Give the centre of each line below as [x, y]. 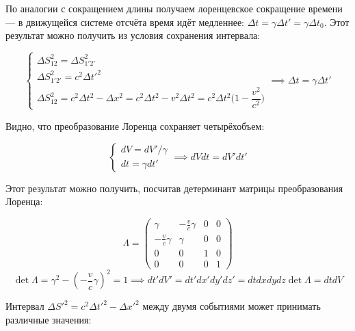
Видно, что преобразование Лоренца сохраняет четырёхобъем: [135, 125]
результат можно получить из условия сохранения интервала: [133, 35]
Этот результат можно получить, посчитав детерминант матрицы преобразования [174, 188]
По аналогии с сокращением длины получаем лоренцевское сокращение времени [174, 8]
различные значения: [49, 319]
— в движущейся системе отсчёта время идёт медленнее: [125, 22]
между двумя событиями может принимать [232, 306]
